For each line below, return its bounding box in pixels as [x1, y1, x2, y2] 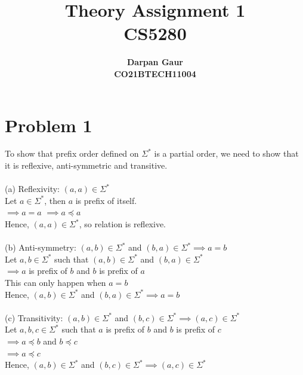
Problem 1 [5, 112, 92, 137]
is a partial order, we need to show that [154, 147, 299, 160]
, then [44, 194, 66, 206]
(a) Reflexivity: [5, 182, 60, 195]
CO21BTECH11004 [114, 67, 196, 80]
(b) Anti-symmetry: [5, 241, 76, 254]
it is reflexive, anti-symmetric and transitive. [5, 159, 168, 172]
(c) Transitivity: [5, 311, 63, 324]
